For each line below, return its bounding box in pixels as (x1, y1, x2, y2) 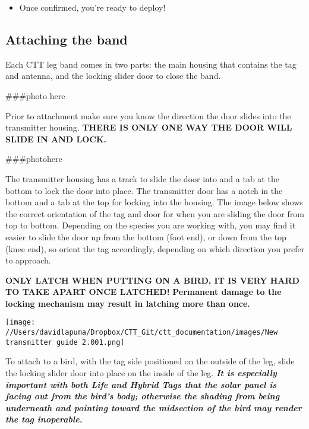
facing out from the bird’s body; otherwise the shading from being (5, 390, 280, 402)
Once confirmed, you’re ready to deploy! (19, 1, 166, 13)
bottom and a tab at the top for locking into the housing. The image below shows (5, 196, 303, 208)
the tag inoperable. (5, 413, 83, 425)
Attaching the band (5, 30, 128, 48)
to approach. (5, 254, 51, 266)
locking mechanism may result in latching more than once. (5, 297, 250, 309)
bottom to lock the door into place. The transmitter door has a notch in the (5, 184, 283, 196)
